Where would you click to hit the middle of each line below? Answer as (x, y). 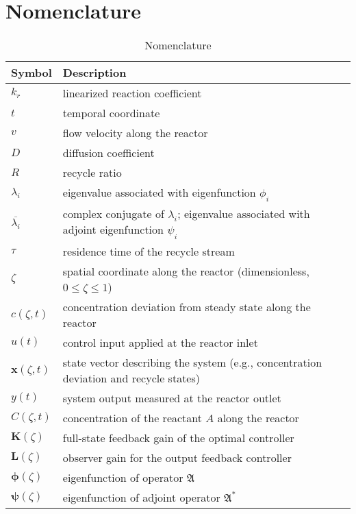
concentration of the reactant (132, 417)
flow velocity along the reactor (135, 133)
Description (94, 73)
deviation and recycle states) (131, 378)
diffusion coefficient (109, 153)
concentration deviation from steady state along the (187, 306)
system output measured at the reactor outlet (172, 397)
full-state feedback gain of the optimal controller (178, 437)
